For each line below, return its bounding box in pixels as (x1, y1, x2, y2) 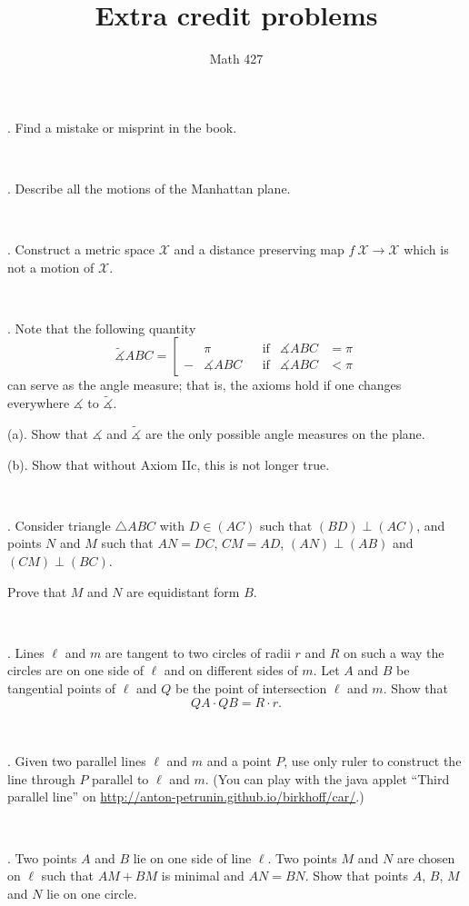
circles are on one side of (7, 661, 144, 680)
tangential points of (7, 679, 116, 698)
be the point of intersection (175, 679, 327, 698)
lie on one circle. (46, 883, 137, 902)
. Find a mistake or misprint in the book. (7, 117, 237, 136)
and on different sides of (164, 661, 298, 680)
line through (7, 769, 75, 788)
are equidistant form (126, 582, 240, 601)
